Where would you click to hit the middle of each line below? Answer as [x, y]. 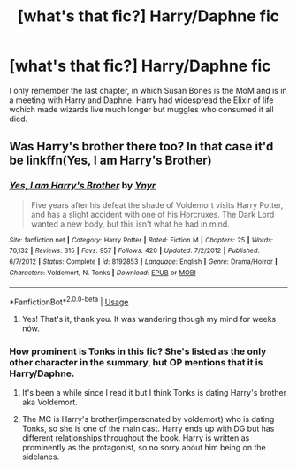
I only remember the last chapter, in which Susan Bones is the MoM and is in [148, 90]
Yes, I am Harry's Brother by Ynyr [83, 186]
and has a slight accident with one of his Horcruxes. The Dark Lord [152, 214]
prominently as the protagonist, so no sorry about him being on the [144, 448]
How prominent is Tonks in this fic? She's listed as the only [138, 351]
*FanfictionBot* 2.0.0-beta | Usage [69, 301]
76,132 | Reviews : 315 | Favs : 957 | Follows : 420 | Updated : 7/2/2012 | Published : [135, 251]
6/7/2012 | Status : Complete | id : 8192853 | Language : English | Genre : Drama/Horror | [144, 261]
